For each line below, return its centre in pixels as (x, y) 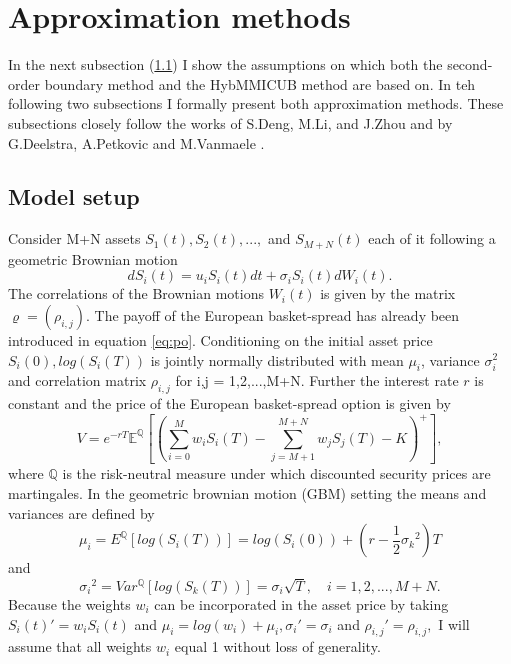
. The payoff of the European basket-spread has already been (272, 314)
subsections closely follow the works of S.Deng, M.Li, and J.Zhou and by (230, 122)
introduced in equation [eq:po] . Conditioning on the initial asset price (220, 339)
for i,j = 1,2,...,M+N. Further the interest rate (317, 380)
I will (454, 623)
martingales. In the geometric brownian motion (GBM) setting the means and (247, 493)
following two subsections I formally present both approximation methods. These (256, 103)
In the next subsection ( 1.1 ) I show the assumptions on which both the (225, 64)
